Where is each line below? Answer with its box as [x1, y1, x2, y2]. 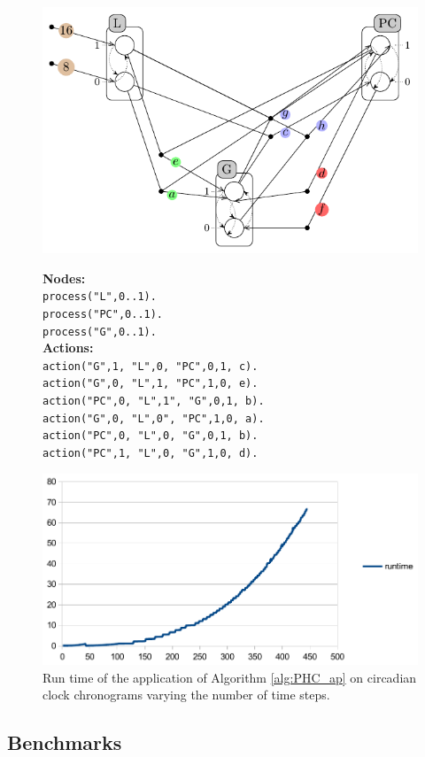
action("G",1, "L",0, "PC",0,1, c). [42, 359, 259, 373]
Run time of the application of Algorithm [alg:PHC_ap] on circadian [42, 668, 417, 686]
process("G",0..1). [42, 325, 157, 338]
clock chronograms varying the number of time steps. [42, 685, 330, 704]
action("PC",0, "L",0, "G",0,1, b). [42, 429, 259, 443]
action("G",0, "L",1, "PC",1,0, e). [42, 377, 259, 390]
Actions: [42, 338, 94, 357]
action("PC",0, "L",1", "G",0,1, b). [42, 395, 265, 408]
